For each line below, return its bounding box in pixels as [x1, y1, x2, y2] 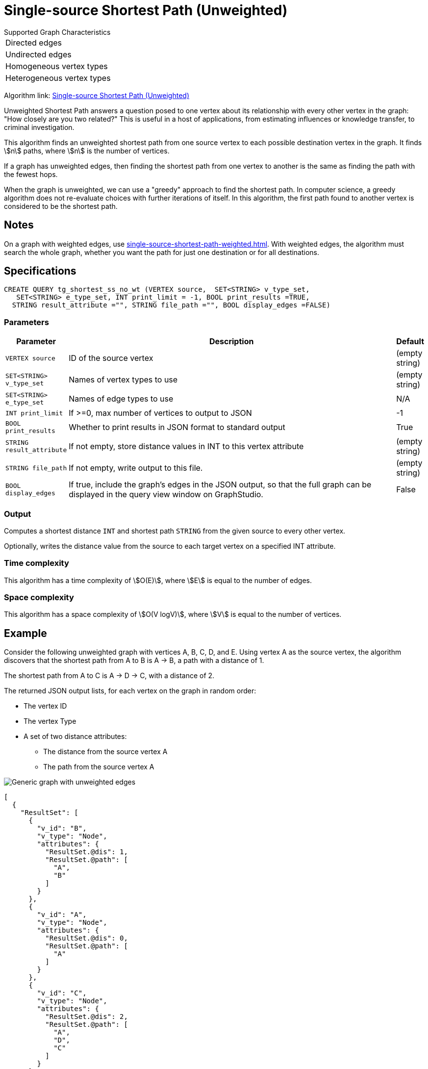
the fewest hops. [4, 170, 58, 178]
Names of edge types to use [69, 394, 174, 404]
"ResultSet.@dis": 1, [45, 848, 128, 856]
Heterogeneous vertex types [5, 73, 111, 83]
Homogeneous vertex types [5, 61, 108, 71]
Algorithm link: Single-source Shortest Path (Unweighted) [4, 91, 189, 100]
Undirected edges [5, 49, 72, 59]
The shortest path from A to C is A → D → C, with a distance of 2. [4, 671, 215, 680]
